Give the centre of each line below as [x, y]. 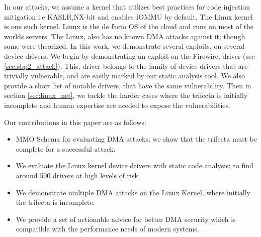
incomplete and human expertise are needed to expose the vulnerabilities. [117, 105]
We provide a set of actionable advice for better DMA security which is [126, 219]
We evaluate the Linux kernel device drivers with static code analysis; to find [135, 165]
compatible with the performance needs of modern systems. [107, 229]
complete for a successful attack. [66, 148]
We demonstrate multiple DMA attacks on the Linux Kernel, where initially [133, 192]
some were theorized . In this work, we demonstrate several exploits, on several [124, 46]
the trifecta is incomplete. [55, 202]
